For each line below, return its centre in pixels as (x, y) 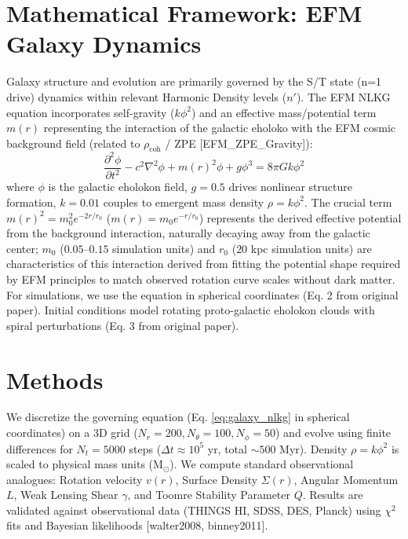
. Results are (333, 495)
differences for (40, 448)
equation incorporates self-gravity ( (91, 112)
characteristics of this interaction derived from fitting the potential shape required (204, 264)
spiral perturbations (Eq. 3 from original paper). (123, 325)
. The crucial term (348, 202)
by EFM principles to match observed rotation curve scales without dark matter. (201, 279)
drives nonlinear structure (290, 187)
